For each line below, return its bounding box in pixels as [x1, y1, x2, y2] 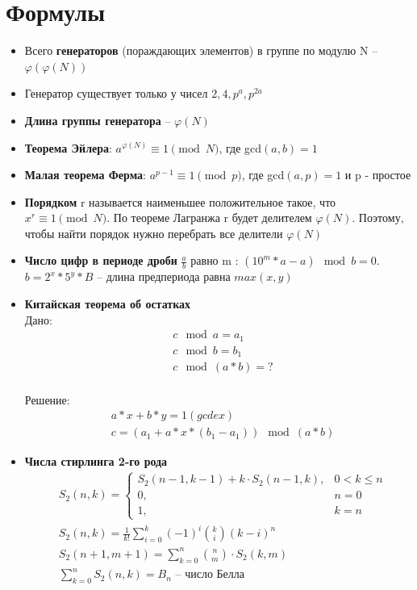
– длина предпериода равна [97, 268, 231, 285]
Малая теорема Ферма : [24, 166, 146, 183]
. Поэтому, [352, 209, 404, 226]
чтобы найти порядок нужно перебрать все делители [24, 224, 283, 241]
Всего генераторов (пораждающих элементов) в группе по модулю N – [24, 42, 378, 59]
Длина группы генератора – [24, 111, 171, 128]
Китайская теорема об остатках [24, 295, 191, 312]
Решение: [24, 391, 70, 408]
